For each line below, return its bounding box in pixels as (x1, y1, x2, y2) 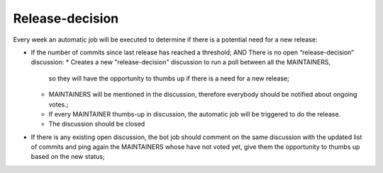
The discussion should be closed (48, 120, 145, 129)
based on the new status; (30, 153, 106, 161)
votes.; (48, 100, 69, 109)
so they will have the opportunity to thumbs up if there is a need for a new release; (48, 74, 290, 83)
